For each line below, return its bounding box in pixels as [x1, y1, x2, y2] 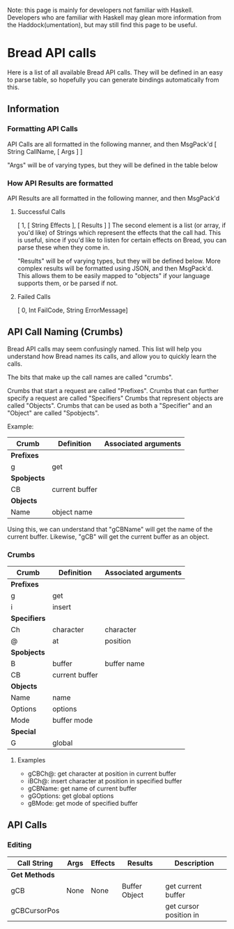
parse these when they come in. [17, 243, 110, 252]
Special [10, 727, 36, 737]
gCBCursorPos [10, 905, 60, 915]
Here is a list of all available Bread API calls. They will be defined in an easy [7, 68, 223, 76]
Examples [17, 756, 46, 765]
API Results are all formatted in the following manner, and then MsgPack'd [7, 194, 220, 202]
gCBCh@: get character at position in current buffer [27, 769, 176, 778]
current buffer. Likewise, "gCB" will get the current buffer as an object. [7, 532, 210, 541]
